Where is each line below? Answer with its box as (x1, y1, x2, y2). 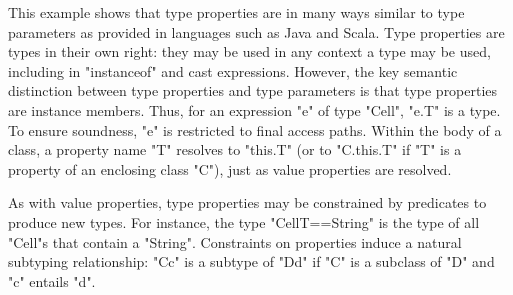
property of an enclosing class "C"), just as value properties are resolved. (8, 158, 452, 179)
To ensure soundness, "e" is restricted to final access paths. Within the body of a (8, 119, 502, 140)
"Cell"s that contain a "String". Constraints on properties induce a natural (8, 231, 462, 252)
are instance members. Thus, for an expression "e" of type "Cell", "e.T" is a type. (8, 99, 501, 120)
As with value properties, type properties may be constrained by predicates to (8, 192, 487, 213)
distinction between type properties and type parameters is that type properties (8, 80, 498, 101)
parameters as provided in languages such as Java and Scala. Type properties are (8, 21, 505, 42)
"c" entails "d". (8, 270, 96, 291)
